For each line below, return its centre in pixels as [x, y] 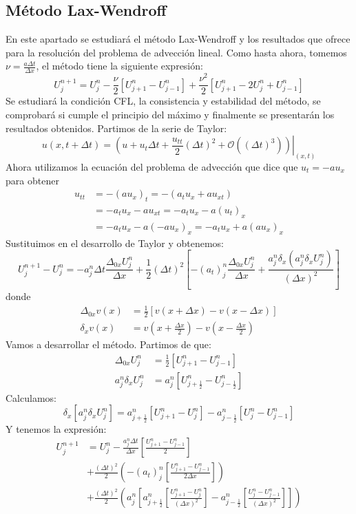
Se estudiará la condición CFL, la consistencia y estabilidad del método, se [163, 101]
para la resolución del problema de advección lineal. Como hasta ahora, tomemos [176, 52]
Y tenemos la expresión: [56, 428]
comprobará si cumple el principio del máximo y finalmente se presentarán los [170, 114]
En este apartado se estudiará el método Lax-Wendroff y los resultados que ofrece [178, 39]
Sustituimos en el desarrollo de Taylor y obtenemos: [115, 243]
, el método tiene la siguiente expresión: [119, 66]
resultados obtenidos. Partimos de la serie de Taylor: [116, 128]
